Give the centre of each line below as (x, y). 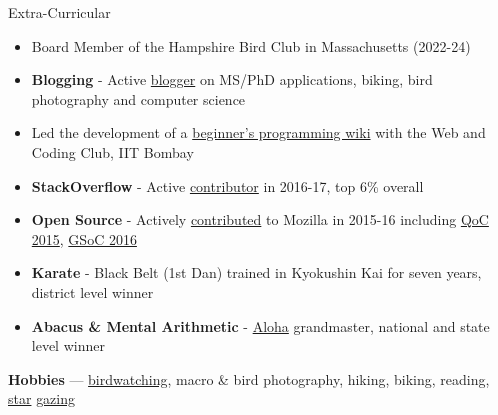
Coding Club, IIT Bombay (112, 151)
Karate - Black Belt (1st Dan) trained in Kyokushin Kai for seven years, (256, 272)
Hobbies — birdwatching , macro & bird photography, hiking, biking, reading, (249, 378)
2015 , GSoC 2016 (84, 238)
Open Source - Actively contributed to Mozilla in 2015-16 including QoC (260, 219)
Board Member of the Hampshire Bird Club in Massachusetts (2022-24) (251, 45)
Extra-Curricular (59, 12)
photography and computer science (138, 98)
